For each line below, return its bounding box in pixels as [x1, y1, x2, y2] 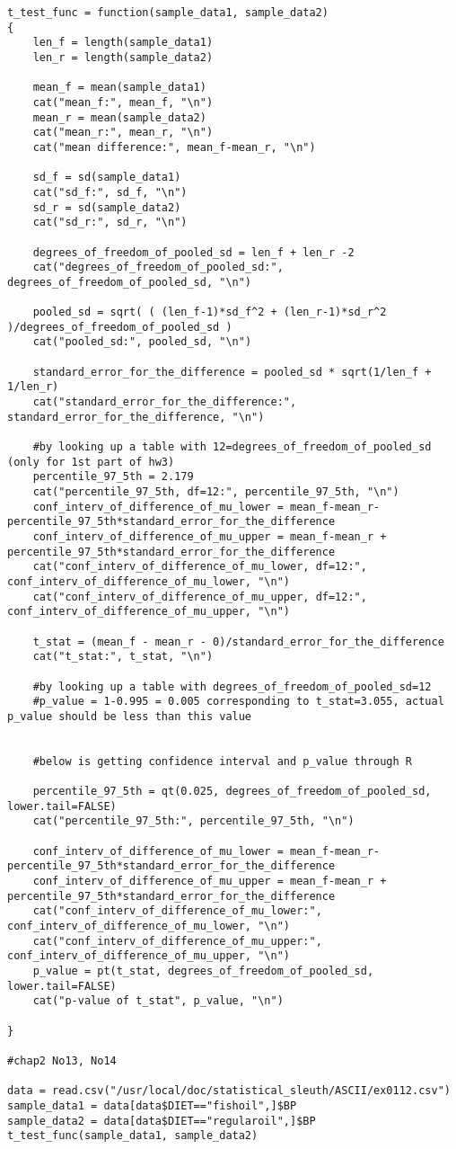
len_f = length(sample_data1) [32, 36, 214, 49]
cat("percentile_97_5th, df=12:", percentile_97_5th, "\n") [32, 485, 399, 498]
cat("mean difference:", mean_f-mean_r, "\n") [32, 140, 316, 154]
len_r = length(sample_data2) [32, 50, 214, 64]
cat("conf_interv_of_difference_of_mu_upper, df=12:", [32, 590, 367, 603]
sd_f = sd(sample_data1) [32, 171, 181, 184]
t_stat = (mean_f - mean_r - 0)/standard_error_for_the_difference [32, 635, 444, 648]
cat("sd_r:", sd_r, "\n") [32, 216, 188, 229]
